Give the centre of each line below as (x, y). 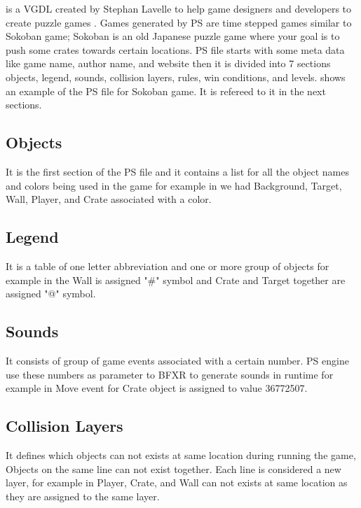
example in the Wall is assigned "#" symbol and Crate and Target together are (176, 280)
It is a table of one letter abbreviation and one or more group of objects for (168, 266)
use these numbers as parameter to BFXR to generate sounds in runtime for (170, 374)
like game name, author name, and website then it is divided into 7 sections (168, 63)
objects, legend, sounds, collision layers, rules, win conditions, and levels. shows (176, 77)
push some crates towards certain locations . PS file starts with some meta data (175, 49)
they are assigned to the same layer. (83, 496)
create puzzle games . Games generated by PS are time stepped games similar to (179, 22)
